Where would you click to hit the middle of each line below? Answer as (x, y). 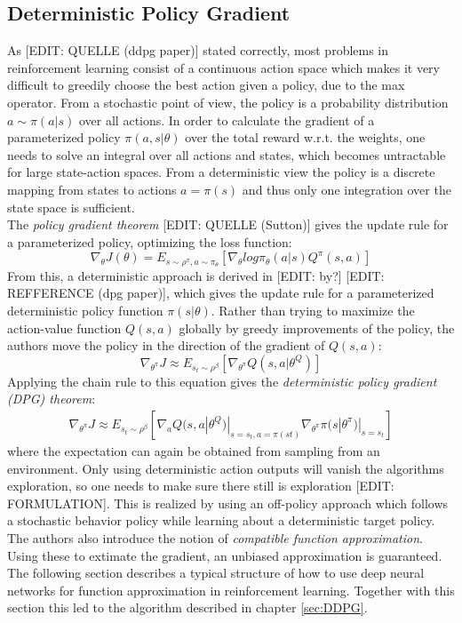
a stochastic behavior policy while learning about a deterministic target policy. (221, 520)
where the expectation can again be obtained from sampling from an (194, 450)
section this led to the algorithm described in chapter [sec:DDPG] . (187, 607)
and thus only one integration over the (346, 189)
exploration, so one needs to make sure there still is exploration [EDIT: (201, 486)
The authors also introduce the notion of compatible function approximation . (215, 537)
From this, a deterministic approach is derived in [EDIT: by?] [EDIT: (196, 275)
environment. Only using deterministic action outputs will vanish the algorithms (226, 468)
